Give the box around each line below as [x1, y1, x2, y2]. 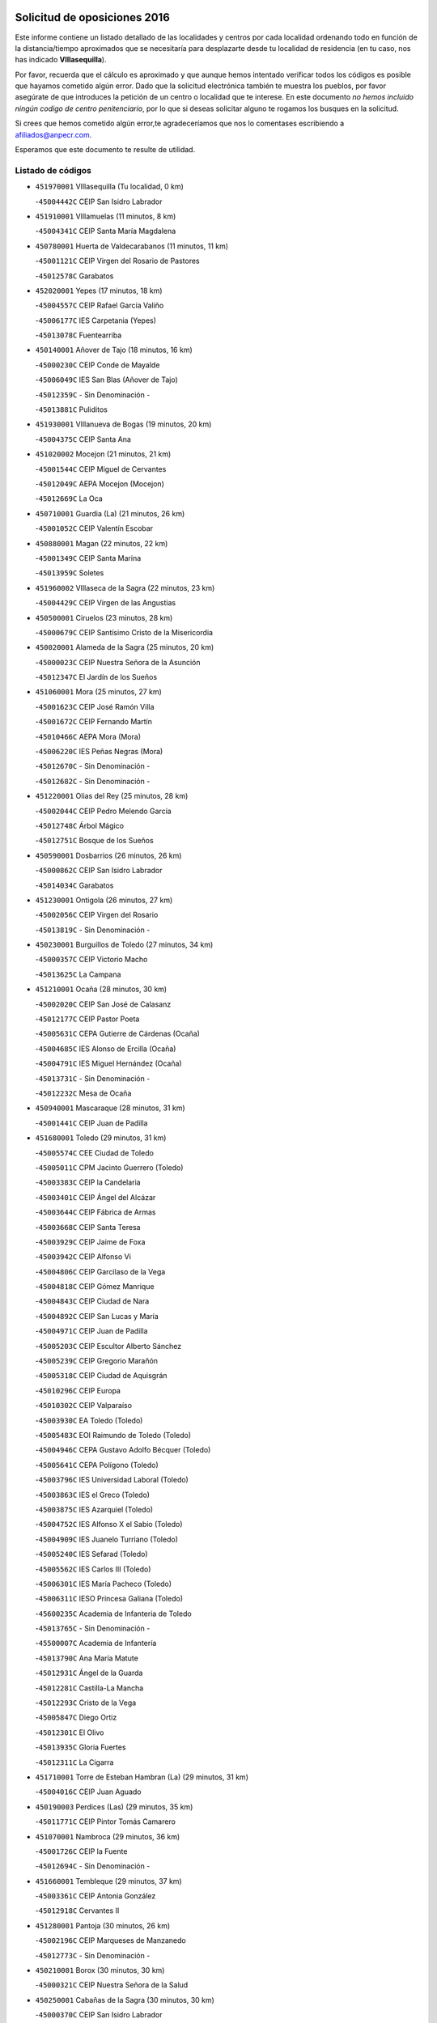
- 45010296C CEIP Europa [35, 1385, 121, 1395]
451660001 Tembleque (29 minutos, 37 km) [35, 1876, 182, 1885]
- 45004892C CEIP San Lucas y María [35, 1311, 159, 1321]
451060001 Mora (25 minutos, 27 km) [35, 687, 162, 697]
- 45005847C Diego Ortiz [35, 1712, 117, 1723]
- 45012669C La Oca [35, 494, 103, 503]
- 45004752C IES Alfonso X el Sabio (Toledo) [35, 1520, 183, 1529]
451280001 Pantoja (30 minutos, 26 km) [35, 1920, 171, 1930]
